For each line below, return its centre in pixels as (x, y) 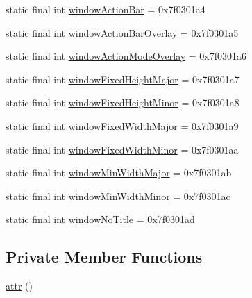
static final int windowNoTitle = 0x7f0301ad (100, 219)
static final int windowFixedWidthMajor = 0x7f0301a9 (122, 125)
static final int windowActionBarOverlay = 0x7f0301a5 (122, 32)
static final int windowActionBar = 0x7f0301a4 (106, 9)
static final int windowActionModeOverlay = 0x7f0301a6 (126, 56)
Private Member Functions (104, 257)
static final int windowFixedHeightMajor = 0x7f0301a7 (123, 79)
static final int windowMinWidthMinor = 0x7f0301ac (118, 196)
